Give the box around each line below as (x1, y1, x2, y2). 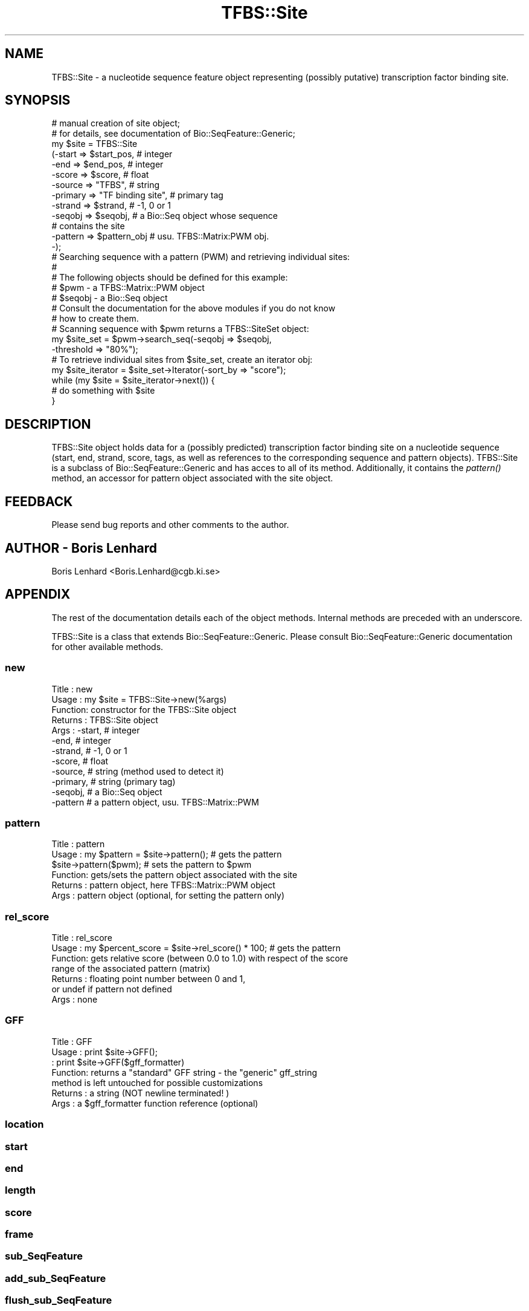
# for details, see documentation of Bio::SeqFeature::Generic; (51, 128, 295, 139)
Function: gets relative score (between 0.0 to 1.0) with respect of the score (51, 953, 348, 964)
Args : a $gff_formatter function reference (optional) (51, 1098, 258, 1108)
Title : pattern (51, 839, 105, 850)
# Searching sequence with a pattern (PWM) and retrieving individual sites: (51, 252, 350, 262)
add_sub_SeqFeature (5, 1272, 106, 1284)
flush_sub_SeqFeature (5, 1294, 112, 1307)
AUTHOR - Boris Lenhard (5, 540, 157, 556)
